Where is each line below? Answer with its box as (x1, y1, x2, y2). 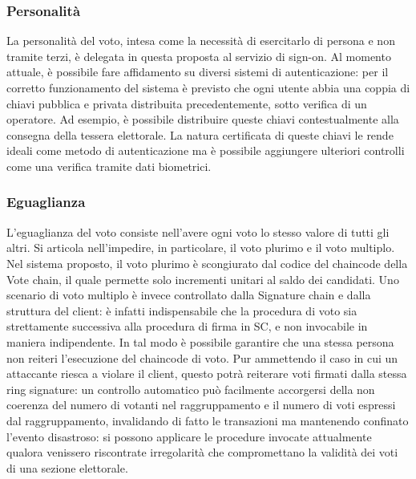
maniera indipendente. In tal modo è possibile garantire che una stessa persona (6, 333, 394, 350)
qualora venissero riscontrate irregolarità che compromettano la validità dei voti (6, 444, 398, 461)
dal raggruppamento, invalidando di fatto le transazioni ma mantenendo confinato (6, 412, 409, 428)
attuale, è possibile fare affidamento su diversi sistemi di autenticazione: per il (6, 63, 389, 80)
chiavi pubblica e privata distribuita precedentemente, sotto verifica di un (6, 95, 367, 112)
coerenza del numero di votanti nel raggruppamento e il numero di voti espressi (6, 396, 396, 413)
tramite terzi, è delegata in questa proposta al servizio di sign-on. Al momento (6, 47, 391, 64)
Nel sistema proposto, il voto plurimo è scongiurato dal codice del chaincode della (6, 254, 408, 271)
